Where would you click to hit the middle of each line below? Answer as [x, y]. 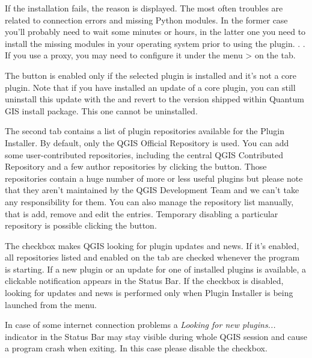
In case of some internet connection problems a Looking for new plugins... [140, 325]
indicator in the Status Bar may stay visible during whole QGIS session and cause [156, 336]
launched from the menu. [51, 304]
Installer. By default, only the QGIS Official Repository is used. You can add [147, 142]
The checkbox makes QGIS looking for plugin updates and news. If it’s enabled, [152, 245]
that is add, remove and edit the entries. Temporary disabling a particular [142, 213]
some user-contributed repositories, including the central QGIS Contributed [144, 154]
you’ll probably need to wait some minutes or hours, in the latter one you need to [155, 32]
